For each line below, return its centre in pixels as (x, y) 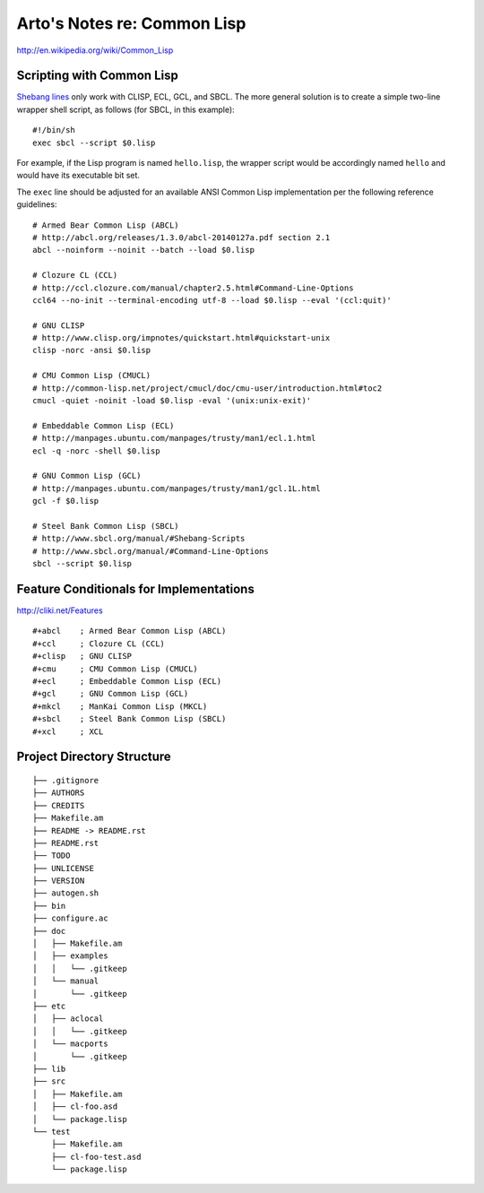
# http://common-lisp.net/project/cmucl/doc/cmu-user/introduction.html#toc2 (207, 388)
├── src (49, 1081)
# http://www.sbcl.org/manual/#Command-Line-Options (151, 551)
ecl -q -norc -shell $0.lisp (96, 451)
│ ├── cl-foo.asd (75, 1107)
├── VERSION (59, 881)
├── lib (49, 1068)
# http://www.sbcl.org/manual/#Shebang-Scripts (139, 539)
